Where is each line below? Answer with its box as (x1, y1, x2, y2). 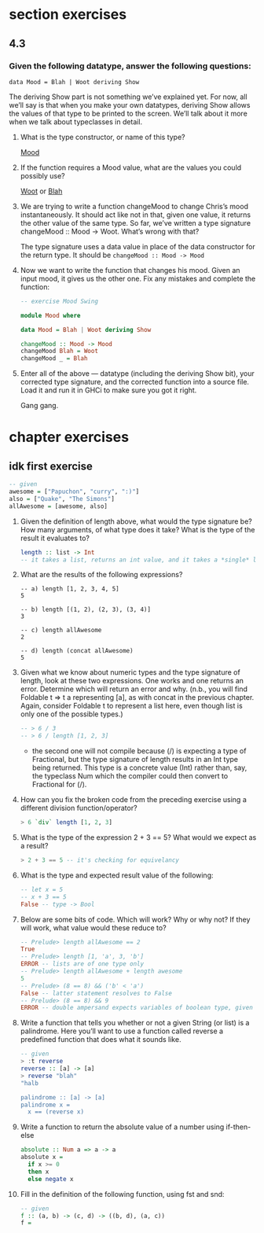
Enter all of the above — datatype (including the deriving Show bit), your (20, 369, 255, 378)
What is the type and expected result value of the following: (20, 870, 214, 880)
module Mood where (20, 311, 81, 319)
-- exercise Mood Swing (20, 297, 99, 305)
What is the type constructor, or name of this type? (20, 132, 185, 142)
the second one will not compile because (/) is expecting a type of (31, 746, 247, 756)
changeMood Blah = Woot (20, 348, 99, 355)
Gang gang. (20, 401, 59, 410)
